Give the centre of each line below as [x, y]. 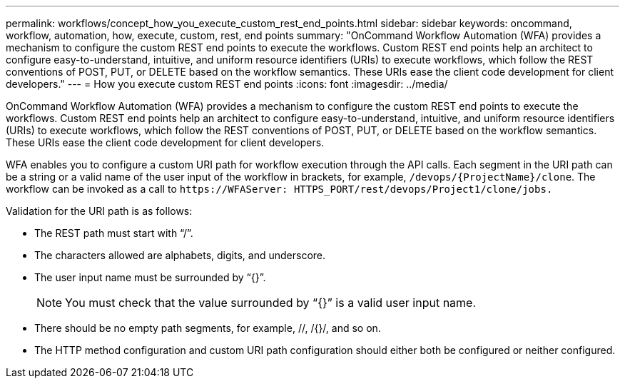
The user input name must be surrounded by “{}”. [150, 277]
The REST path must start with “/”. [114, 233]
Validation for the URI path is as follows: [99, 211]
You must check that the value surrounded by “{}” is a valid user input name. [271, 303]
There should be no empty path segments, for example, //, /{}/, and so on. [208, 328]
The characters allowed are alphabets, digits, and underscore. [180, 255]
